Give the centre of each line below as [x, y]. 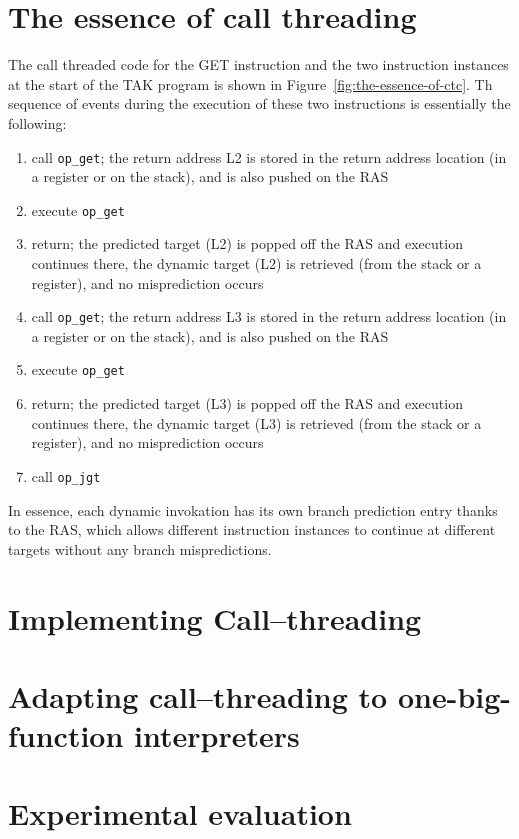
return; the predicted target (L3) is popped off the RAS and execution [247, 403]
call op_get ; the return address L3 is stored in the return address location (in [269, 316]
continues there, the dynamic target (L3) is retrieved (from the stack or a [256, 422]
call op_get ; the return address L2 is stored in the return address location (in [269, 156]
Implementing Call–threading [215, 617]
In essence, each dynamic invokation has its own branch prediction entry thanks [253, 509]
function [66, 735]
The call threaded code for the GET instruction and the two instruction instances [258, 64]
